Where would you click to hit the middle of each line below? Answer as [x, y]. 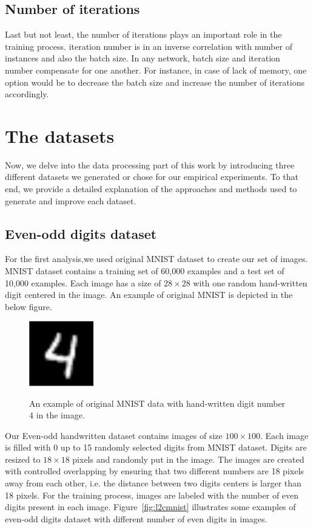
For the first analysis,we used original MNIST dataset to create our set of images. [156, 259]
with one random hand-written [250, 282]
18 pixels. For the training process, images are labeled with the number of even [152, 495]
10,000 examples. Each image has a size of [83, 282]
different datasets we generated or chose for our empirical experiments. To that [152, 177]
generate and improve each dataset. [71, 200]
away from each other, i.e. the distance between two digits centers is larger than [153, 483]
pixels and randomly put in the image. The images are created [188, 459]
